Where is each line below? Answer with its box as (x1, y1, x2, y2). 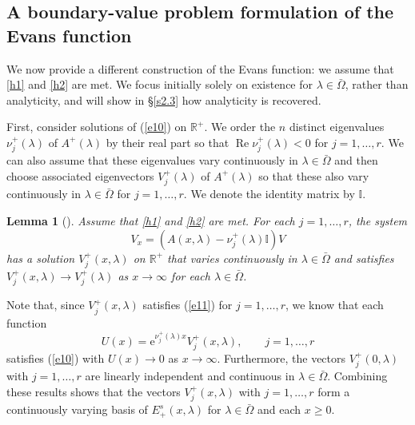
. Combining (327, 367, 388, 384)
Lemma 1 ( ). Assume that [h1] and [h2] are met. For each (6, 212, 295, 228)
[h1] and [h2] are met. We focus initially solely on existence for (6, 76, 313, 93)
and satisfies (333, 249, 394, 266)
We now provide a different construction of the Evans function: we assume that (6, 60, 394, 77)
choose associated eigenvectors (6, 167, 154, 184)
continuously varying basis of (6, 401, 148, 418)
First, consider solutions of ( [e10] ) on (6, 118, 187, 135)
